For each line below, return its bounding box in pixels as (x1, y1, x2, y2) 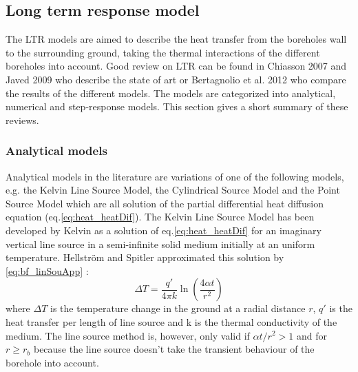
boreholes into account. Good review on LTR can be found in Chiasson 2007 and (6, 59, 347, 73)
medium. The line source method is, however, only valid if (6, 328, 250, 342)
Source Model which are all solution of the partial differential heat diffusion (6, 196, 324, 210)
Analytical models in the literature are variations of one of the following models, (6, 169, 344, 183)
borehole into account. (6, 355, 99, 369)
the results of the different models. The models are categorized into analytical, (6, 85, 336, 100)
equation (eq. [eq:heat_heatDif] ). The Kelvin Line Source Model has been (6, 209, 315, 224)
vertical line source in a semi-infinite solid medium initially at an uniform (6, 236, 315, 251)
